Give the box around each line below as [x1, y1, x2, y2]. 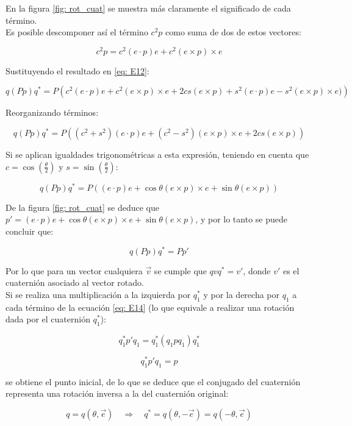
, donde [243, 264, 271, 277]
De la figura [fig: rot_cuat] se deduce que [5, 201, 159, 213]
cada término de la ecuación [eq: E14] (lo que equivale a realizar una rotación [5, 300, 295, 313]
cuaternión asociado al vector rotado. [5, 276, 144, 289]
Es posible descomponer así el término [5, 26, 148, 38]
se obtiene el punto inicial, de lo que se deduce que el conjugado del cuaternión [5, 375, 301, 388]
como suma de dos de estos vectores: [165, 26, 301, 38]
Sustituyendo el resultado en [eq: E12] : [5, 64, 149, 77]
